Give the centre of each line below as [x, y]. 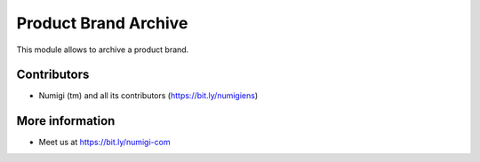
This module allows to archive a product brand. [103, 50]
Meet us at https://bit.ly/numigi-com [104, 143]
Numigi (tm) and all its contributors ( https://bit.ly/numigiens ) [148, 96]
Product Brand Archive [102, 23]
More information [66, 121]
